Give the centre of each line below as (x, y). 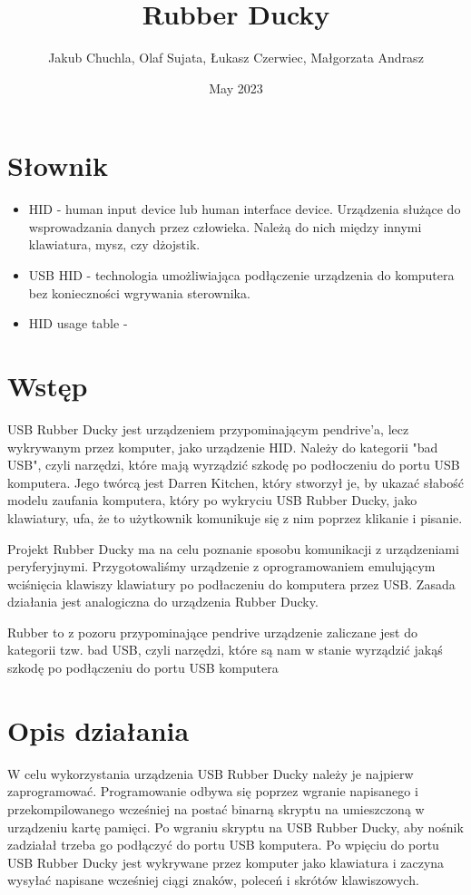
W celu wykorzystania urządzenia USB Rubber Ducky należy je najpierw (211, 773)
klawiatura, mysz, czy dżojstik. (114, 244)
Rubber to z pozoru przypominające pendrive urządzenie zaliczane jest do (212, 632)
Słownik (58, 165)
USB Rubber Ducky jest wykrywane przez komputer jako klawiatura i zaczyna (226, 862)
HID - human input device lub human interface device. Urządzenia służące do (245, 209)
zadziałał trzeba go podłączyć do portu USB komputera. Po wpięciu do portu (223, 845)
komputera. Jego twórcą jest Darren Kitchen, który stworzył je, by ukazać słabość (236, 482)
